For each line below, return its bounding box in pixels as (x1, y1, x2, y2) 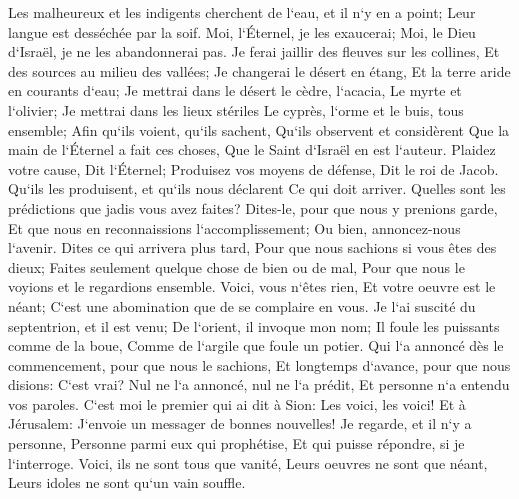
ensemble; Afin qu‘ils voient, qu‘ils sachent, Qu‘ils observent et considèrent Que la (8, 119, 510, 140)
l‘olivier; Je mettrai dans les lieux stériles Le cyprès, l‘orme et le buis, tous (8, 99, 464, 120)
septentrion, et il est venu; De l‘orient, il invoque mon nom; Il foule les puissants (8, 315, 500, 336)
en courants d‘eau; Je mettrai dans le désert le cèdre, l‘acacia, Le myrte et (8, 80, 462, 101)
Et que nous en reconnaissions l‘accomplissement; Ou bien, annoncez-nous (8, 217, 461, 238)
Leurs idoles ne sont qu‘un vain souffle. (8, 472, 246, 493)
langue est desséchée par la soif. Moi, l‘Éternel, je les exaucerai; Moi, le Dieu (8, 21, 476, 42)
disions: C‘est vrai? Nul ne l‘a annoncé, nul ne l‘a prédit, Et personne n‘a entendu (8, 374, 510, 395)
